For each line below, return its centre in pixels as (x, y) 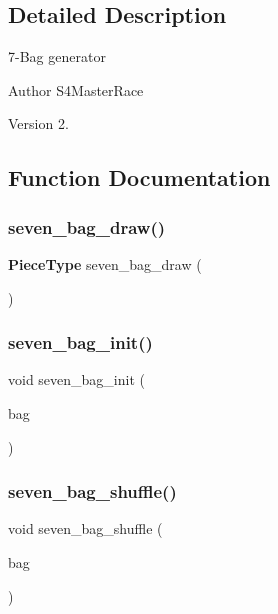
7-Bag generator (57, 56)
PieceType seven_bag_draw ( (105, 263)
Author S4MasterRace (76, 89)
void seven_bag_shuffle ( (85, 528)
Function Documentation (139, 177)
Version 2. (38, 123)
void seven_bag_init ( (76, 379)
